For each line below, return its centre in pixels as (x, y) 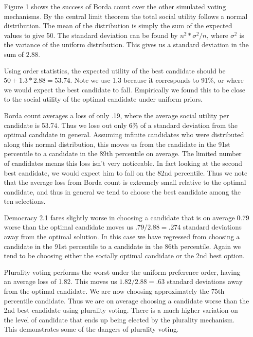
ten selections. (25, 201)
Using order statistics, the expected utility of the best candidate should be (115, 70)
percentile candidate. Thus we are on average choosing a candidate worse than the (126, 300)
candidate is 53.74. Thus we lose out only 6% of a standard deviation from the (121, 125)
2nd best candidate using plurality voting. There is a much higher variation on (121, 310)
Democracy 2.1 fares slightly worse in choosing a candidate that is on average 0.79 (126, 217)
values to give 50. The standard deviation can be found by (91, 35)
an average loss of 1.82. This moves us (61, 281)
